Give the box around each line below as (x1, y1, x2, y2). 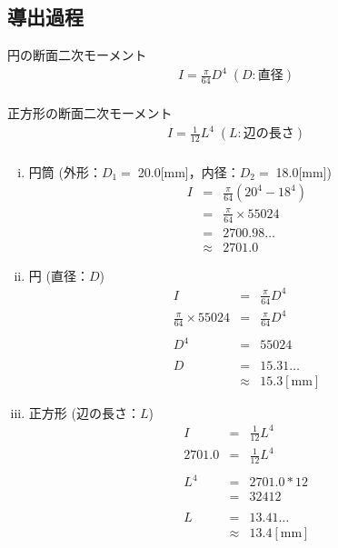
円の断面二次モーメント (7, 45, 147, 65)
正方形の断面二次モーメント (7, 104, 173, 123)
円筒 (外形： (28, 162, 102, 181)
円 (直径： (28, 265, 89, 284)
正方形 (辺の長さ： (28, 403, 140, 422)
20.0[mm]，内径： (137, 162, 240, 181)
